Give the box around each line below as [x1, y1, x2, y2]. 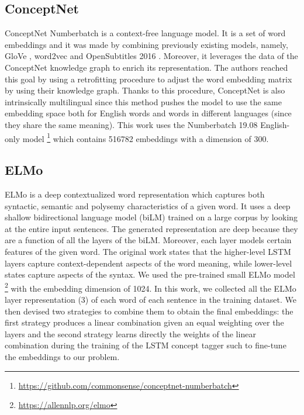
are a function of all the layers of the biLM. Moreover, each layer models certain [5, 234, 292, 246]
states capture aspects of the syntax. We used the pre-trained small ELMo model [5, 268, 295, 281]
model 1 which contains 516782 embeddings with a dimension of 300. [22, 130, 269, 144]
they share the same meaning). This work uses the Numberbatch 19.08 [5, 118, 258, 130]
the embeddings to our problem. [5, 350, 120, 362]
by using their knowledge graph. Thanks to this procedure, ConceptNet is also [5, 84, 285, 96]
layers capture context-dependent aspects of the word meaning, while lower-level [5, 257, 292, 269]
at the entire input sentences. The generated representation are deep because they [5, 222, 298, 234]
